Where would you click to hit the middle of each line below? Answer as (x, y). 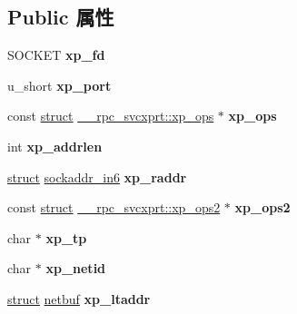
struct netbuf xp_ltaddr (79, 298)
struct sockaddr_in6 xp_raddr (97, 177)
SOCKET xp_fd (56, 55)
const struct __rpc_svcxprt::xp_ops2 (114, 207)
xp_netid (76, 268)
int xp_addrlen (55, 146)
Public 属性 (61, 17)
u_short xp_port (59, 85)
